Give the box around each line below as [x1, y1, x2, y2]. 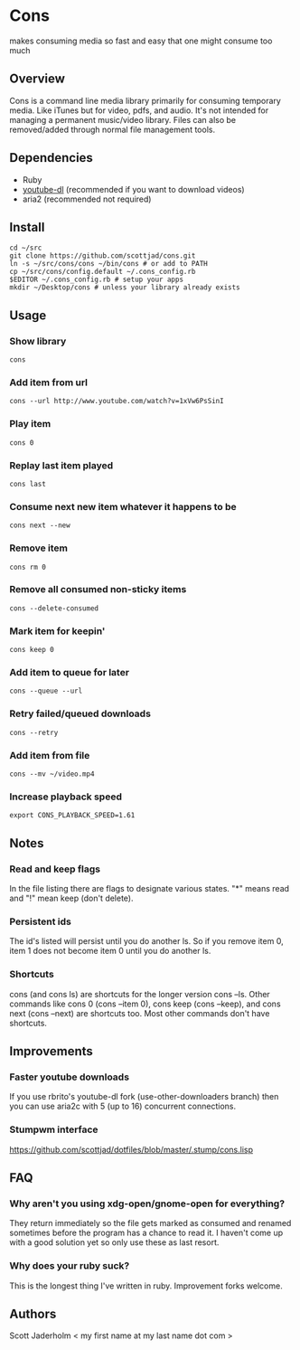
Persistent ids [9, 915, 72, 928]
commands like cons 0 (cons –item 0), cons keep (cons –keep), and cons [9, 998, 282, 1009]
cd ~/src [9, 243, 42, 253]
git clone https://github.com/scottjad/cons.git [9, 251, 196, 260]
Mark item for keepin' [9, 625, 106, 637]
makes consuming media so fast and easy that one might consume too [9, 35, 273, 46]
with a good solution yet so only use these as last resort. [9, 1237, 220, 1248]
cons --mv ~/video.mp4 [9, 769, 95, 779]
